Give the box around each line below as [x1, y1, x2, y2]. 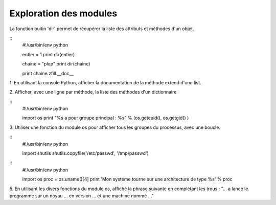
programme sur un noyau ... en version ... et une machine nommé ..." [9, 192, 154, 199]
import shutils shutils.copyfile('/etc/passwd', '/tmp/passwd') [22, 150, 149, 156]
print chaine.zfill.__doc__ [22, 70, 74, 76]
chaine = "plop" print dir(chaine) [22, 61, 90, 67]
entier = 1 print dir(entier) [22, 51, 75, 57]
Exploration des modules [9, 8, 118, 19]
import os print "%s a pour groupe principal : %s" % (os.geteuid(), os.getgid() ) [22, 115, 189, 121]
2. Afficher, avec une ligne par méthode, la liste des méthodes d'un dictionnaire [9, 89, 177, 95]
